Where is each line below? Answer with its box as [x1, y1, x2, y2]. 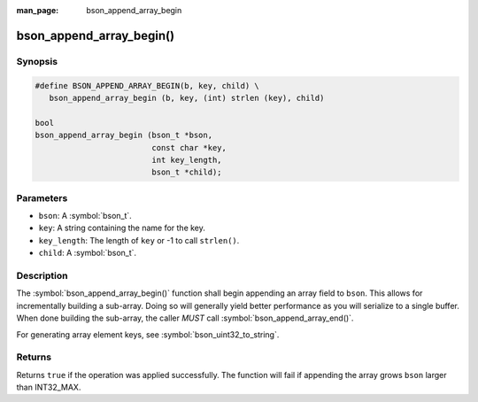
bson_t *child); [151, 167, 222, 177]
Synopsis [16, 55, 58, 67]
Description [16, 269, 68, 282]
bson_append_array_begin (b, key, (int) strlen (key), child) [49, 93, 325, 103]
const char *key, [151, 143, 227, 152]
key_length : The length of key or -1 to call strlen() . [38, 235, 240, 245]
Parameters [16, 191, 68, 204]
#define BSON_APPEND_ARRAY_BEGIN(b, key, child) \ [35, 81, 260, 90]
